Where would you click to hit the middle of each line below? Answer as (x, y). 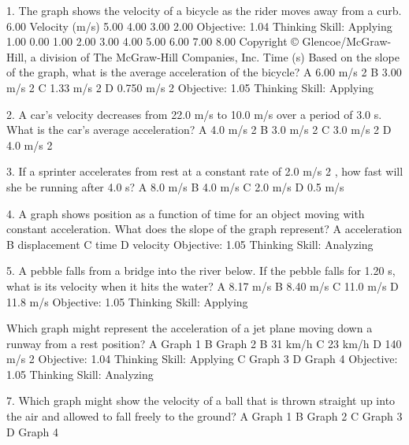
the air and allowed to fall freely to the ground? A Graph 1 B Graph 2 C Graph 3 (204, 416)
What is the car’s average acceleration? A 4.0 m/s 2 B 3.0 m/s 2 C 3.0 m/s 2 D (199, 130)
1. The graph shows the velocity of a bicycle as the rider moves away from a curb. (204, 10)
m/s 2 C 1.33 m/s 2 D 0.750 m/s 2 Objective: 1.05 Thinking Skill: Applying (190, 87)
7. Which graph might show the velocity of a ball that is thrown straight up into (201, 400)
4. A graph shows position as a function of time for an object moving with (186, 213)
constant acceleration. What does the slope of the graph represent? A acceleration (204, 229)
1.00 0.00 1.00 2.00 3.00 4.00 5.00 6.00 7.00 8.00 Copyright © (152, 41)
